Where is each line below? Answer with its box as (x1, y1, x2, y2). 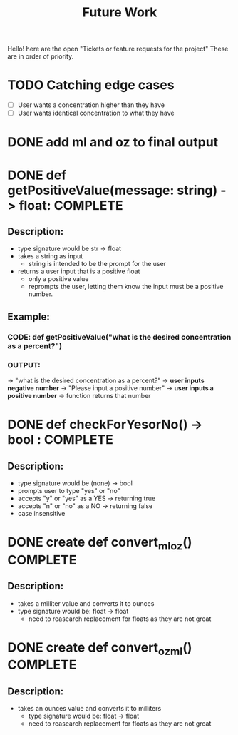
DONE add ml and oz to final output (7, 134, 219, 151)
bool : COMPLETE (7, 432, 114, 448)
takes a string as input (17, 252, 83, 260)
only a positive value (28, 275, 89, 283)
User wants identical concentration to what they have (17, 108, 175, 118)
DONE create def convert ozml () (7, 639, 192, 658)
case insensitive (17, 510, 66, 518)
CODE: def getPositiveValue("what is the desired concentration (7, 332, 232, 342)
